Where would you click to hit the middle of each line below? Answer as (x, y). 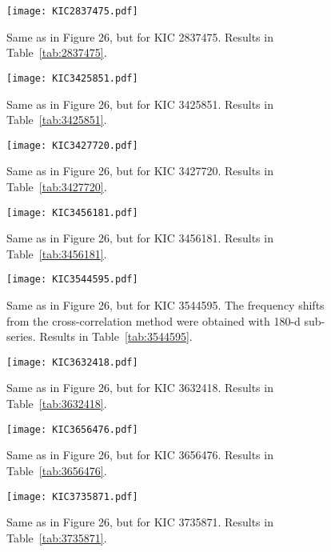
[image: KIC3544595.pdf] (72, 280)
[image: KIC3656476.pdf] (72, 429)
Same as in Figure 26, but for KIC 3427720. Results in (140, 171)
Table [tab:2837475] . (57, 52)
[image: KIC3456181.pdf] (72, 212)
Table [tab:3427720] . (57, 186)
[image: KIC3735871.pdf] (72, 496)
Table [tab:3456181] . (57, 253)
